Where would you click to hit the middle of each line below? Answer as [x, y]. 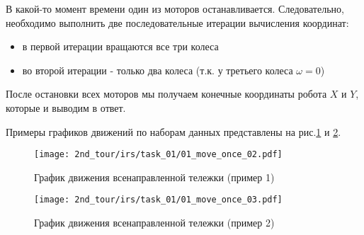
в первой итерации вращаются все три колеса [120, 46]
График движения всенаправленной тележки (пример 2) [154, 223]
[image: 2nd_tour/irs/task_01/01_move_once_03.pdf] [158, 200]
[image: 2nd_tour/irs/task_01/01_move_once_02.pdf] [158, 155]
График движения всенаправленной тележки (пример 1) [154, 177]
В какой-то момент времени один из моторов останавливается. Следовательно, [175, 8]
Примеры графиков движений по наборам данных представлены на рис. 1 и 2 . [174, 131]
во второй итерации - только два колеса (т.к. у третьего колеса [158, 70]
